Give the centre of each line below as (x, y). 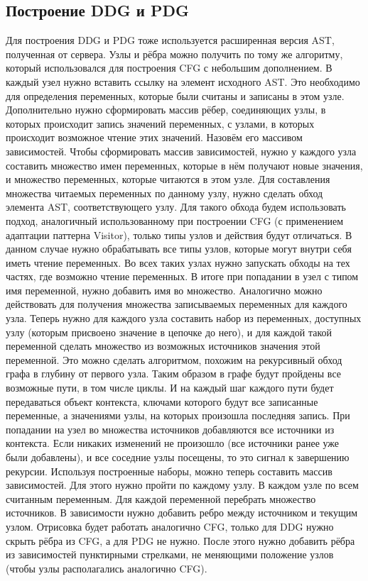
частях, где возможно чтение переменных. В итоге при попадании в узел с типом (182, 276)
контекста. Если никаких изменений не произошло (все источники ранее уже (173, 443)
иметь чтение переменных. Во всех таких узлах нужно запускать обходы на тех (178, 262)
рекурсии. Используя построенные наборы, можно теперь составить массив (169, 471)
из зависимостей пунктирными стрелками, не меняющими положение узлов (170, 554)
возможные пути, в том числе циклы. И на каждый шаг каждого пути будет (170, 388)
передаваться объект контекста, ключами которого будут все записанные (162, 401)
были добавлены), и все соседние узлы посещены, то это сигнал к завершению (178, 457)
